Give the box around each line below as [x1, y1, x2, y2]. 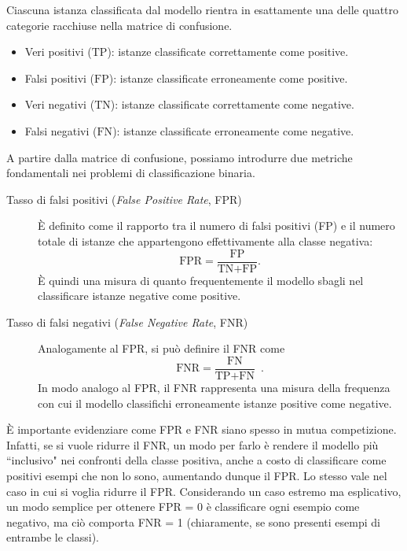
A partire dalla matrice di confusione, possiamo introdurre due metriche [6, 149, 353, 165]
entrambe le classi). [6, 529, 100, 545]
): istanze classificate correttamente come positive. [107, 43, 349, 60]
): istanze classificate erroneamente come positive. [108, 69, 348, 86]
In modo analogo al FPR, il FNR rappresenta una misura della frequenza [38, 379, 390, 396]
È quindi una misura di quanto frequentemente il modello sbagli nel [38, 272, 364, 288]
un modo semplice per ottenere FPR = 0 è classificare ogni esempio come [6, 498, 360, 515]
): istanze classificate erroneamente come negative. [112, 122, 354, 139]
